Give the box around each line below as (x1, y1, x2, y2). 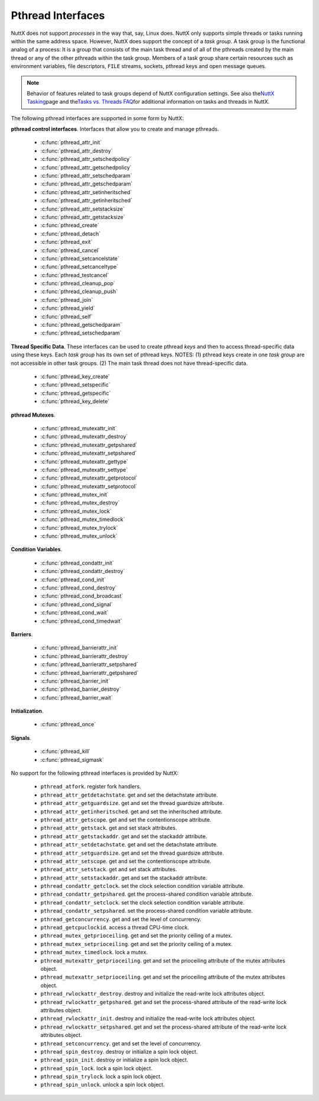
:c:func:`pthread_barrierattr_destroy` (40, 652, 129, 659)
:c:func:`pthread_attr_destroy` (40, 147, 113, 154)
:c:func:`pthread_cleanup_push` (40, 288, 118, 295)
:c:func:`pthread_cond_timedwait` (40, 617, 122, 624)
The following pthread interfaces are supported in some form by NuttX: (11, 114, 184, 121)
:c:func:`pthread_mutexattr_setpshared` (40, 450, 137, 457)
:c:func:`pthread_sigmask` (40, 756, 105, 763)
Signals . (11, 734, 32, 741)
